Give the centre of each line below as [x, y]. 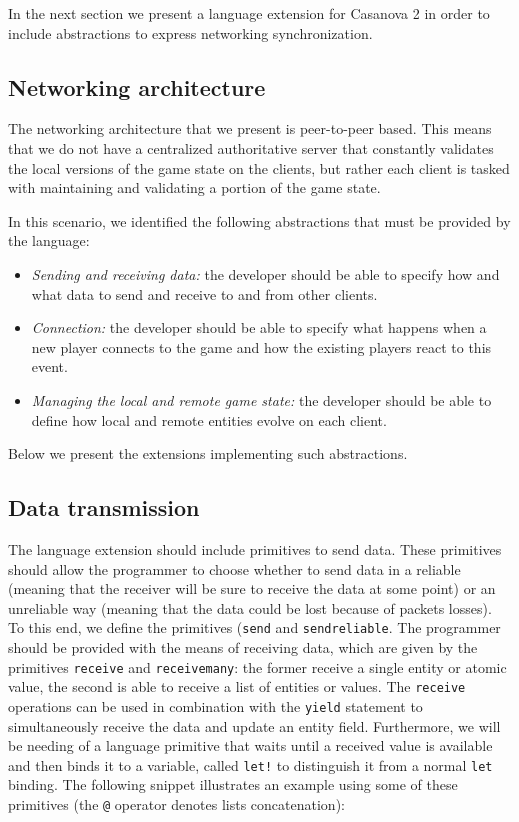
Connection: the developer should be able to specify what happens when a [259, 327]
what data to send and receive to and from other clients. [204, 293]
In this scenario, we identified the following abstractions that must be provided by [259, 220]
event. [49, 366]
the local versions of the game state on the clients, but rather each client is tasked [259, 167]
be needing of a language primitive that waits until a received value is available [250, 745]
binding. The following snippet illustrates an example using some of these [233, 784]
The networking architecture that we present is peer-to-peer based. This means [250, 128]
